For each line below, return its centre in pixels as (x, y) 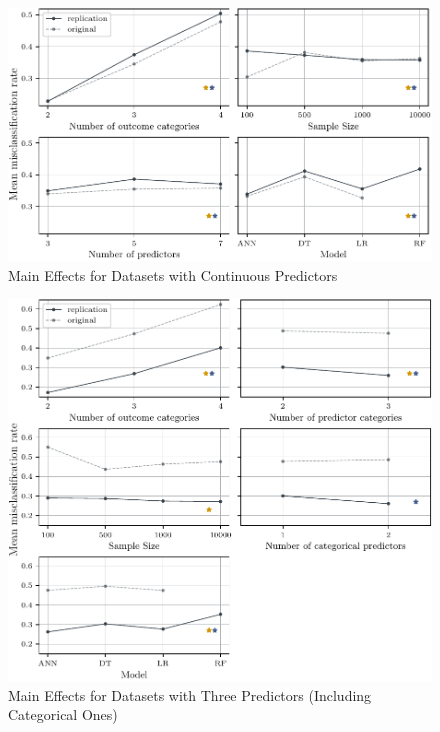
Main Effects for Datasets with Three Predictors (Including (190, 694)
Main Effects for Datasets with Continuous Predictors (173, 274)
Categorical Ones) (63, 714)
